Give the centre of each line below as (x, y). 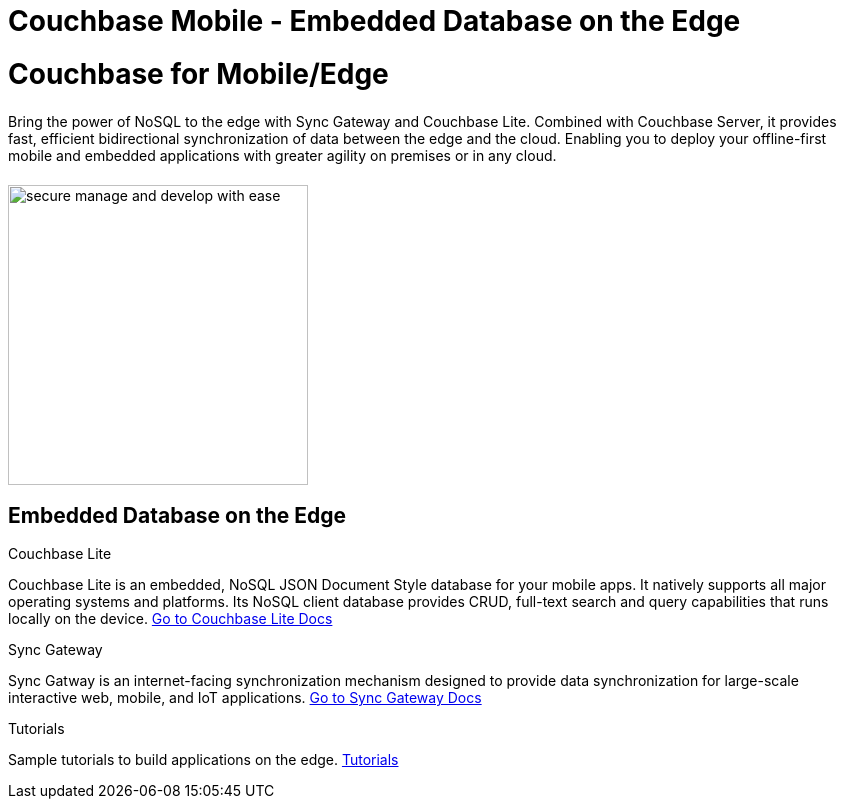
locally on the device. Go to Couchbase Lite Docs (170, 619)
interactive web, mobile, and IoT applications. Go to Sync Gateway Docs (245, 698)
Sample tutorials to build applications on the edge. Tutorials (203, 760)
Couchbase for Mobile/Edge (198, 73)
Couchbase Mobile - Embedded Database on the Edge (374, 21)
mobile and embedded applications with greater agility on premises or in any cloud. (282, 155)
